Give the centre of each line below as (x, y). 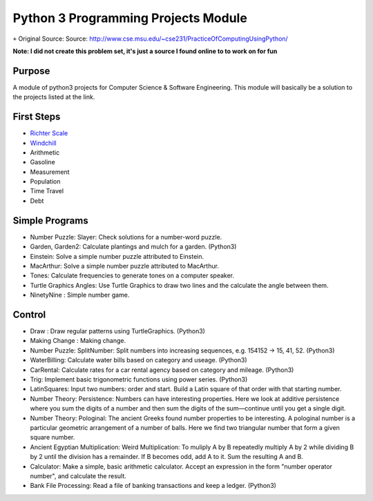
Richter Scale (49, 133)
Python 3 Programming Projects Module (130, 18)
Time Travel (47, 191)
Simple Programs (51, 220)
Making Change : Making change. (78, 341)
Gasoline (42, 162)
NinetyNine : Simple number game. (80, 295)
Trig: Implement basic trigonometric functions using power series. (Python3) (139, 379)
